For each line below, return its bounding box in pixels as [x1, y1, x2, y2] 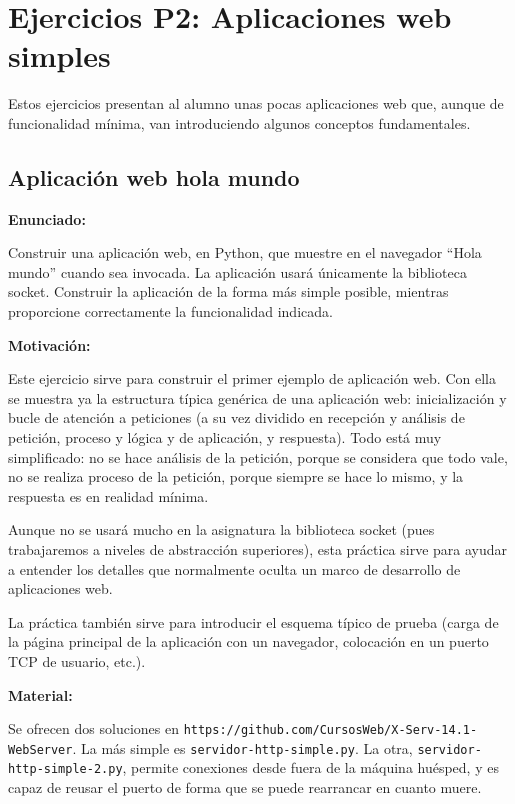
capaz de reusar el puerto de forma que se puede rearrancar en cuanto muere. [8, 777, 482, 798]
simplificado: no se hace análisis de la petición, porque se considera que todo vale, [8, 446, 508, 467]
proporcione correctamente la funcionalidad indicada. [8, 301, 333, 322]
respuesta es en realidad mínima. [8, 485, 209, 506]
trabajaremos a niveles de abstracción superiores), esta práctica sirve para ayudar [8, 539, 508, 560]
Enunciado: [8, 208, 86, 229]
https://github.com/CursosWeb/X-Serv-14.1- [183, 723, 478, 738]
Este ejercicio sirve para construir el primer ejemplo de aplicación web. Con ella [8, 368, 496, 389]
